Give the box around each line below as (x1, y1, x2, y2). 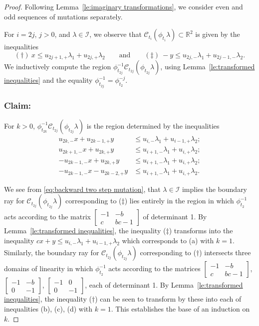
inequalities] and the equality (4, 75, 93, 85)
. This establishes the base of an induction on (111, 304, 250, 314)
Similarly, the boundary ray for (4, 247, 99, 258)
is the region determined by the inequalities (86, 120, 220, 131)
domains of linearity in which (4, 263, 93, 274)
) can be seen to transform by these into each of (95, 294, 242, 304)
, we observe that (89, 29, 142, 39)
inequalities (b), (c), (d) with (4, 304, 93, 314)
